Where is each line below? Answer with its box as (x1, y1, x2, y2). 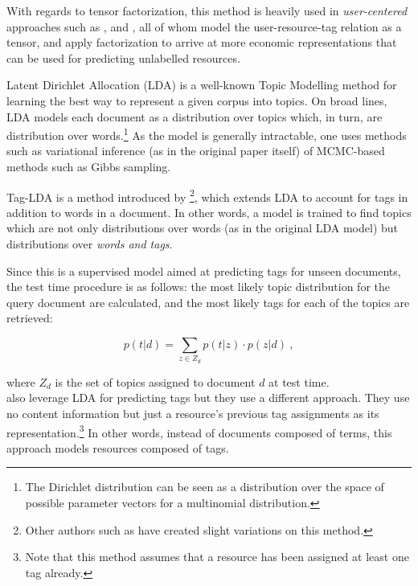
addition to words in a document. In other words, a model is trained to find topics (6, 203, 412, 220)
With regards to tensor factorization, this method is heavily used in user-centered (6, 2, 408, 18)
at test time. (268, 373, 330, 390)
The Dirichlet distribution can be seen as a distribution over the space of (25, 478, 384, 495)
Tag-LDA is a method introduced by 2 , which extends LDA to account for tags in (6, 186, 408, 205)
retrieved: (6, 309, 53, 326)
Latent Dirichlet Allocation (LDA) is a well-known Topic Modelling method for (6, 76, 397, 93)
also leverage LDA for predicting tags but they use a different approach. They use (6, 389, 410, 406)
